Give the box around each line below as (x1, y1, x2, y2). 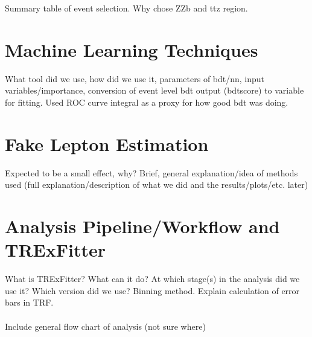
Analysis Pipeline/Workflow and (5, 214, 280, 238)
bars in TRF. (5, 296, 54, 309)
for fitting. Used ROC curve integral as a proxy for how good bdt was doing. (5, 95, 288, 108)
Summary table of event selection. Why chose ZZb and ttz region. (5, 2, 248, 14)
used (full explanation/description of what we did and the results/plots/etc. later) (5, 178, 308, 191)
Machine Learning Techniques (5, 37, 258, 62)
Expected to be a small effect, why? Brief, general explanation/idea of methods (5, 166, 298, 179)
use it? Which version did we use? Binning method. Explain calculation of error (5, 284, 300, 297)
